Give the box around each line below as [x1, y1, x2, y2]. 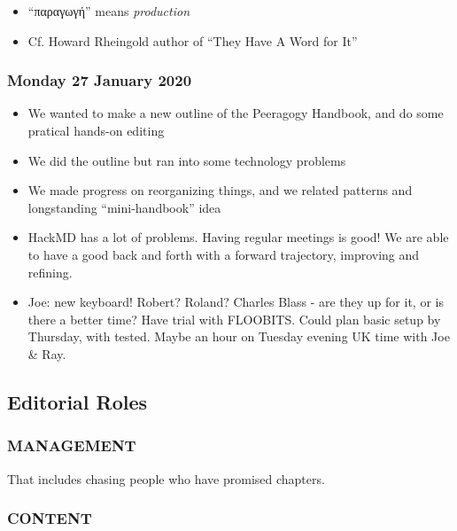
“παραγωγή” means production [27, 2, 190, 20]
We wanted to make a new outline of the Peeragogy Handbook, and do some [27, 104, 444, 122]
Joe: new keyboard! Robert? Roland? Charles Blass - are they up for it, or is [27, 293, 444, 311]
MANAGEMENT [7, 434, 136, 457]
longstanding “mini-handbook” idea [27, 198, 221, 216]
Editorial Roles [7, 387, 148, 415]
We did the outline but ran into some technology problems [27, 151, 346, 169]
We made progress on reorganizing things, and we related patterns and [27, 181, 413, 199]
